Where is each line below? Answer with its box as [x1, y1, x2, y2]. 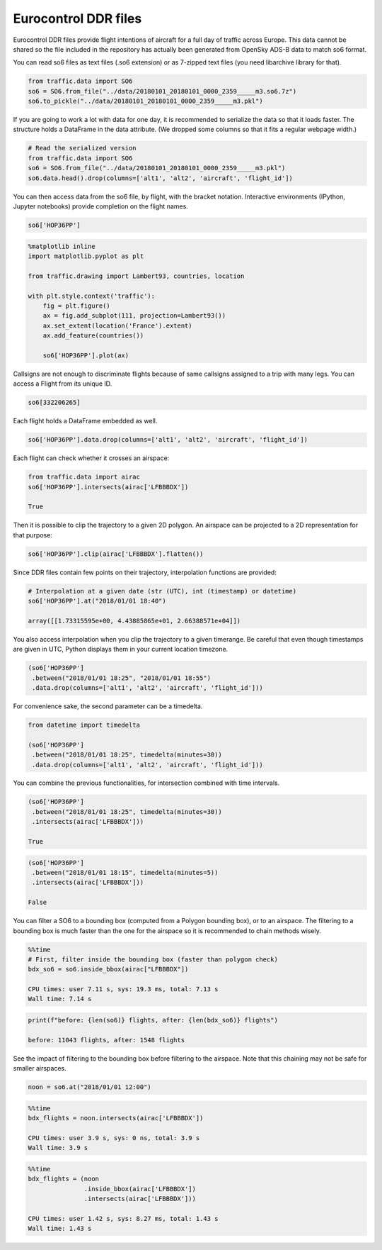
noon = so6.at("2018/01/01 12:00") [28, 1083, 151, 1091]
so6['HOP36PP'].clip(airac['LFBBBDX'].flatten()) [28, 549, 204, 558]
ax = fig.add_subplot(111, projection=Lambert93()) [42, 312, 226, 320]
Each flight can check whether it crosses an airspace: [13, 454, 170, 462]
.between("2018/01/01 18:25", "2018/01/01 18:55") [32, 674, 212, 682]
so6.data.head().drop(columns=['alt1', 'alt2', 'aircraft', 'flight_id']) [28, 174, 294, 182]
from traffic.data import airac [28, 473, 141, 481]
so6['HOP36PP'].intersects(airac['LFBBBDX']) [28, 483, 189, 491]
